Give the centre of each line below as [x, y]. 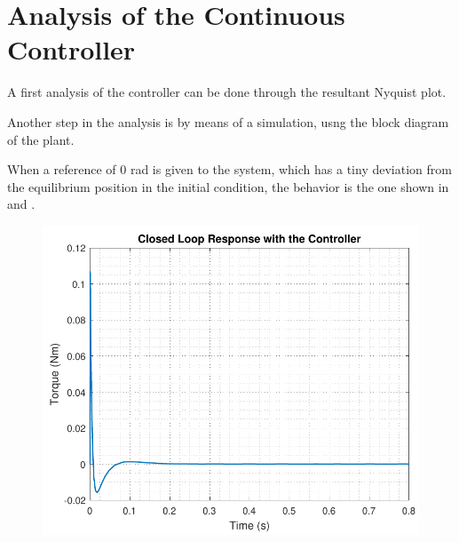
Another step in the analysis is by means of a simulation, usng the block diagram [228, 121]
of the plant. [41, 139]
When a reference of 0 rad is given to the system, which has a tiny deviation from [229, 169]
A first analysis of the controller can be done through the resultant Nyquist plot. [227, 92]
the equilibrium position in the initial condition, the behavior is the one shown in [228, 186]
